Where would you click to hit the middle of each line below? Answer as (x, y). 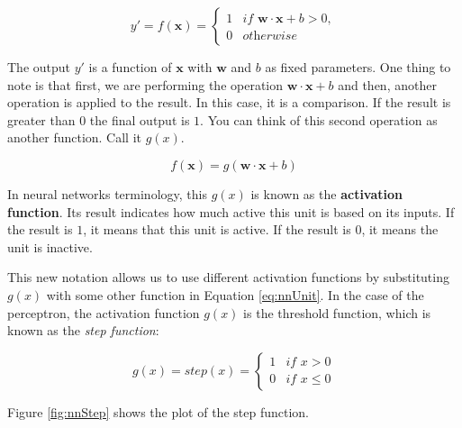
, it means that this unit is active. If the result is (217, 229)
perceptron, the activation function (104, 312)
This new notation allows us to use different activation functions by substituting (228, 277)
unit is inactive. (50, 246)
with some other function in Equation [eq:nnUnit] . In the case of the (235, 294)
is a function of (130, 67)
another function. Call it (75, 137)
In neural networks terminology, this (107, 193)
